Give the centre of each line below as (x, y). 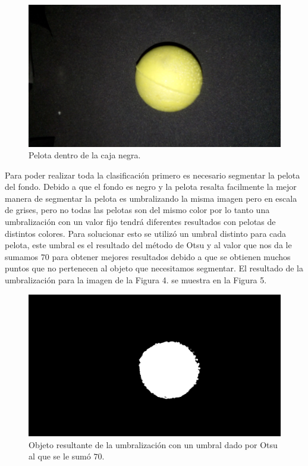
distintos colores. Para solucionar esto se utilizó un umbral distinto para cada (146, 233)
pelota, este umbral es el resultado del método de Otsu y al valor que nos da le (148, 245)
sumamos (22, 256)
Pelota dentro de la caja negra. (85, 155)
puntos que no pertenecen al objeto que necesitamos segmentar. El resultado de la (154, 268)
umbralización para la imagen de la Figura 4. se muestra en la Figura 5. (136, 280)
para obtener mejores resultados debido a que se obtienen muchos (171, 256)
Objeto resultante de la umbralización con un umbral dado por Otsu (153, 444)
